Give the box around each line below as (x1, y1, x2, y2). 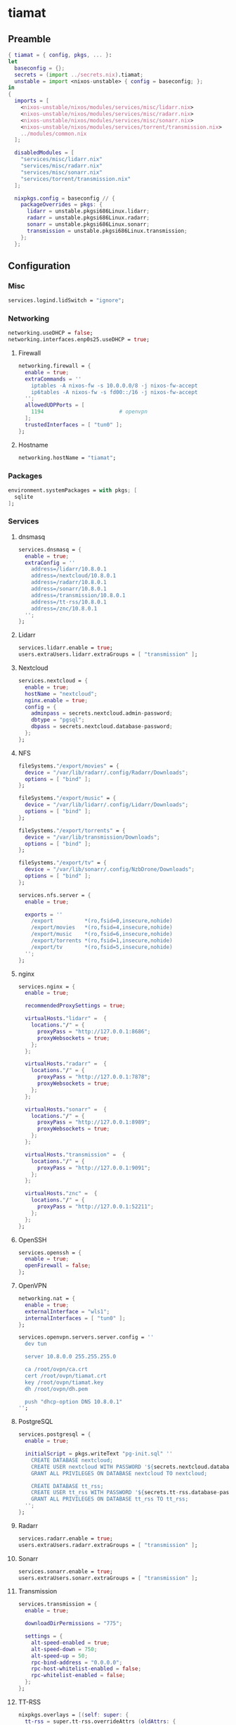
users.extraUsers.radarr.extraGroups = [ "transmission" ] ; (18, 1541, 198, 1548)
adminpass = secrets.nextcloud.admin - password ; (31, 710, 173, 717)
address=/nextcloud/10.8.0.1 (31, 572, 117, 580)
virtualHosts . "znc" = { (25, 1190, 98, 1197)
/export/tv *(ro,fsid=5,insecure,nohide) (31, 943, 173, 950)
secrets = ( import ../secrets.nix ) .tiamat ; (14, 71, 143, 78)
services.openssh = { (18, 1249, 81, 1256)
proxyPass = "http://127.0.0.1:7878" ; (37, 1074, 151, 1081)
